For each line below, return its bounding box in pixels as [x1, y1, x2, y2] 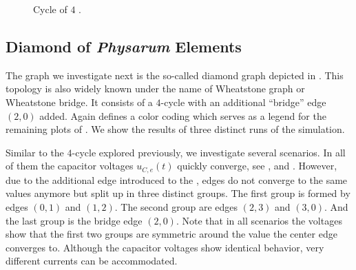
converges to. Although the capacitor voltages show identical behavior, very [6, 240, 324, 254]
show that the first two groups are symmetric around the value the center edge [6, 227, 337, 241]
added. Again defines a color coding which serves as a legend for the [39, 108, 326, 123]
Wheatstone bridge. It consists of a [6, 94, 153, 109]
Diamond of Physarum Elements [6, 35, 242, 56]
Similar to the [6, 145, 64, 159]
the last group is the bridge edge [6, 213, 143, 227]
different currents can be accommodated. [6, 253, 178, 268]
